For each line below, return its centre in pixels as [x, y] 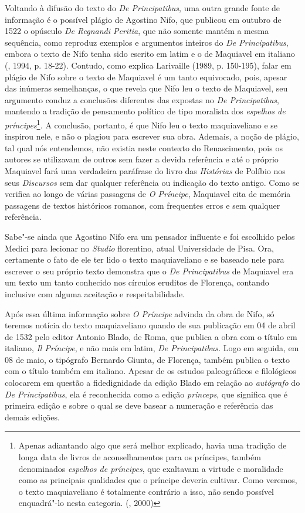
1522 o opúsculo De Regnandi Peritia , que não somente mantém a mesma [137, 31]
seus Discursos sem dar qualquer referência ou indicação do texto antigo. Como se [152, 182]
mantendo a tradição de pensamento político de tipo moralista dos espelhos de [145, 111]
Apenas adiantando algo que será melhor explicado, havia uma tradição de [152, 445]
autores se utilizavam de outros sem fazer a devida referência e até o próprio [142, 159]
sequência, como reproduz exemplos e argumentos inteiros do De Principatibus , [147, 42]
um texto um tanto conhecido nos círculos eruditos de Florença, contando [137, 282]
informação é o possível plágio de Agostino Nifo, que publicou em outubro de [143, 19]
